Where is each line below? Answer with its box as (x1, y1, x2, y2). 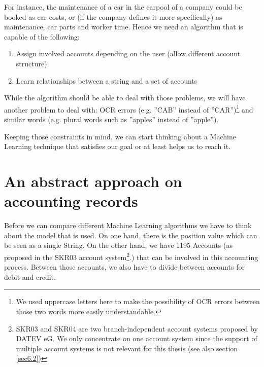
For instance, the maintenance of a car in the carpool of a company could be (4, 2, 242, 12)
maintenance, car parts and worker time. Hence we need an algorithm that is (4, 21, 243, 32)
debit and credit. (4, 271, 56, 282)
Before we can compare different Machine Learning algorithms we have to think (4, 220, 252, 231)
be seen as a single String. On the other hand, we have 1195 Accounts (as (4, 240, 233, 250)
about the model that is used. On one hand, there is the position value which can (4, 230, 257, 240)
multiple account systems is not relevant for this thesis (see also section (16, 343, 238, 353)
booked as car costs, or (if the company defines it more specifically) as (4, 11, 222, 22)
